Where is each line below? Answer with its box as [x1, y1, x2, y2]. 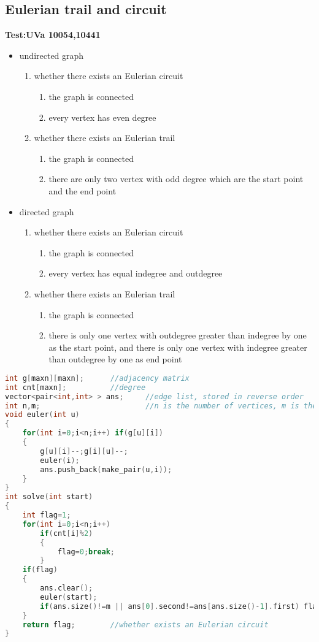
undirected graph [19, 48, 84, 61]
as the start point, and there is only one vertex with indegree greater [48, 340, 307, 353]
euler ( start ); [40, 592, 98, 602]
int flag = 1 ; [22, 511, 71, 520]
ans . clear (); [40, 584, 93, 593]
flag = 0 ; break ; [57, 547, 115, 556]
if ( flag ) [22, 565, 58, 575]
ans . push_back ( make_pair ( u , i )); [40, 465, 172, 474]
